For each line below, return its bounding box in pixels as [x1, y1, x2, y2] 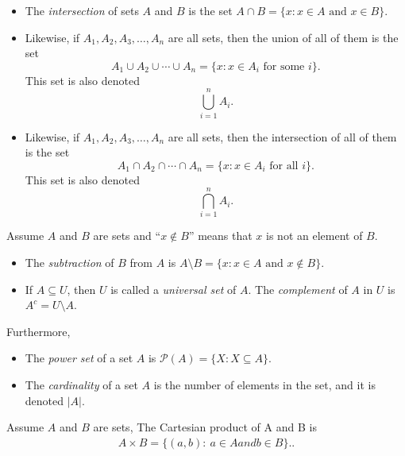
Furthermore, [6, 323, 71, 339]
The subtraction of [25, 254, 114, 270]
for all [269, 160, 299, 172]
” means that [188, 227, 253, 244]
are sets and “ [93, 227, 161, 244]
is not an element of [266, 227, 363, 244]
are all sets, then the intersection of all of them [168, 128, 397, 145]
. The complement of [248, 280, 348, 297]
